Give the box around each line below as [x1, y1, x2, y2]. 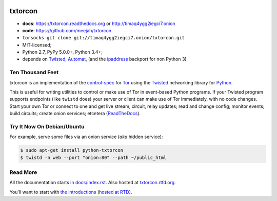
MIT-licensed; [22, 41, 52, 48]
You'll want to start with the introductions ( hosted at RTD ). [9, 189, 132, 195]
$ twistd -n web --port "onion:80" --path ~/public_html [20, 154, 167, 161]
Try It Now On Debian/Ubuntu [9, 123, 85, 130]
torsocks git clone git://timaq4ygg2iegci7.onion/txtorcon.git [22, 35, 185, 41]
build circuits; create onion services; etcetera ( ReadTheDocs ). [9, 110, 141, 117]
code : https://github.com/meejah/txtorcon [22, 27, 112, 33]
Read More [9, 169, 37, 176]
